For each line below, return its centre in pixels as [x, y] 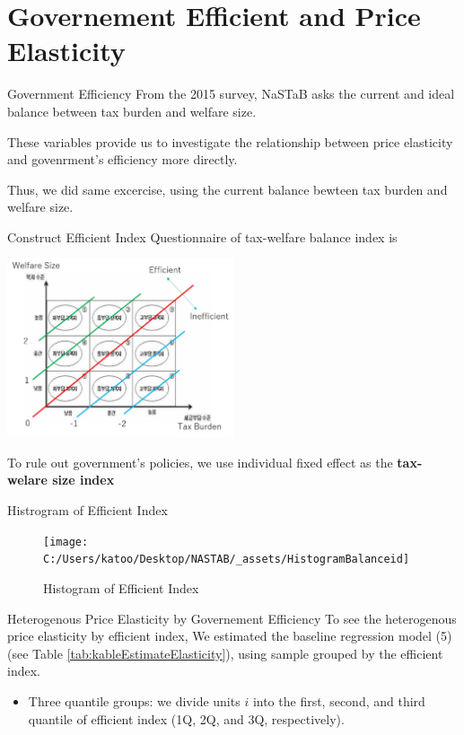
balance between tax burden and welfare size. [132, 111]
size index [83, 480]
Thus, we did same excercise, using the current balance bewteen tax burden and [228, 189]
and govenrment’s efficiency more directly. [123, 159]
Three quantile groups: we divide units [134, 700]
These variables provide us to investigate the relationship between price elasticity [230, 141]
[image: [66, 542]
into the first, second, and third [339, 700]
